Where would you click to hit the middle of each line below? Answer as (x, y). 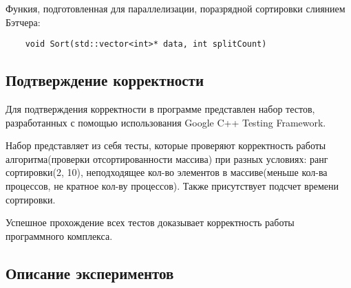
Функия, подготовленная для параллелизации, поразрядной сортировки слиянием (175, 8)
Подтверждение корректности (105, 80)
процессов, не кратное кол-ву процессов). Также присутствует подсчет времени (172, 186)
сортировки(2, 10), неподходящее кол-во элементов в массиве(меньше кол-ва (167, 172)
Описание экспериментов (90, 273)
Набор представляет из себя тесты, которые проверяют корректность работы (166, 145)
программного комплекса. (59, 235)
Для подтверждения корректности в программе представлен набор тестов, (160, 109)
